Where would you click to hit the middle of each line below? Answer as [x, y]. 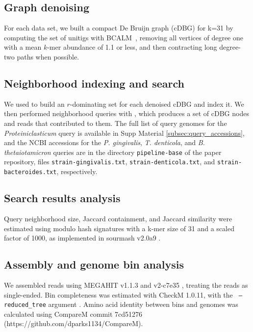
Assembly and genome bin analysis [94, 264]
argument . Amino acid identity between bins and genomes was [143, 304]
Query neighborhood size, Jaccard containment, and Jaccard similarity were [118, 218]
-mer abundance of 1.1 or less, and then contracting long [132, 47]
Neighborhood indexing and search [94, 83]
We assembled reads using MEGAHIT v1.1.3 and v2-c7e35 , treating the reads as [126, 285]
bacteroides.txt [30, 172]
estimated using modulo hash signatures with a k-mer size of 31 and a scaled [119, 228]
